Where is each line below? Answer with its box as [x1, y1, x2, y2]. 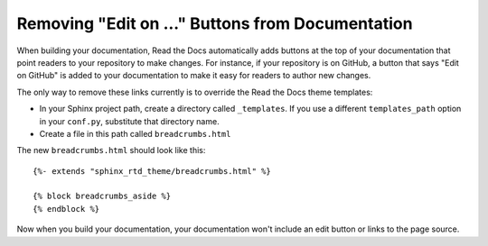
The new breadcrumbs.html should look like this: [16, 145, 206, 156]
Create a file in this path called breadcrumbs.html [39, 128, 231, 139]
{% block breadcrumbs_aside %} [33, 191, 172, 202]
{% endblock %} [33, 204, 100, 214]
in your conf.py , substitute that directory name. [39, 115, 221, 126]
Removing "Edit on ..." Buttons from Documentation [16, 14, 413, 33]
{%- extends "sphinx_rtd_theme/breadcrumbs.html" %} [33, 166, 271, 176]
